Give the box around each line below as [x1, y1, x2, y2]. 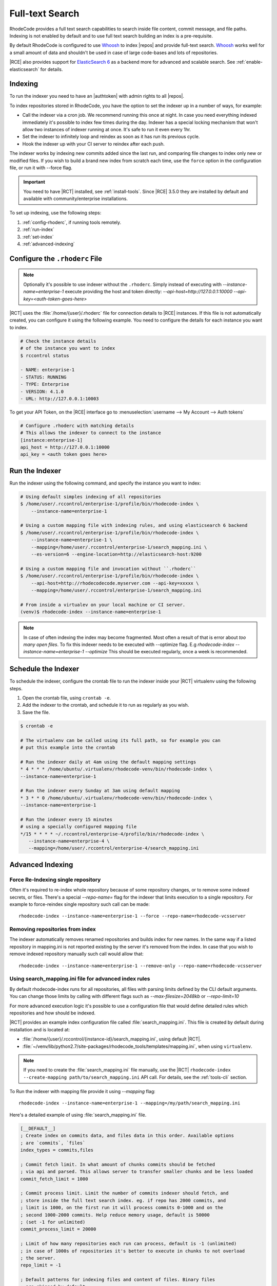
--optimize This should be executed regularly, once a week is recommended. [85, 649, 248, 655]
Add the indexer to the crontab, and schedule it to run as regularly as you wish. [22, 702, 189, 708]
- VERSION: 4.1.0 [20, 388, 64, 395]
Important [23, 179, 46, 185]
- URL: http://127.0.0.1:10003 [20, 396, 100, 401]
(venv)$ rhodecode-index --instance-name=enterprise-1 [20, 609, 161, 615]
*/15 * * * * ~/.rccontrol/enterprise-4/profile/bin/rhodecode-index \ [20, 831, 205, 837]
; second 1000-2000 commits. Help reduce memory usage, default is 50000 [20, 1212, 210, 1218]
